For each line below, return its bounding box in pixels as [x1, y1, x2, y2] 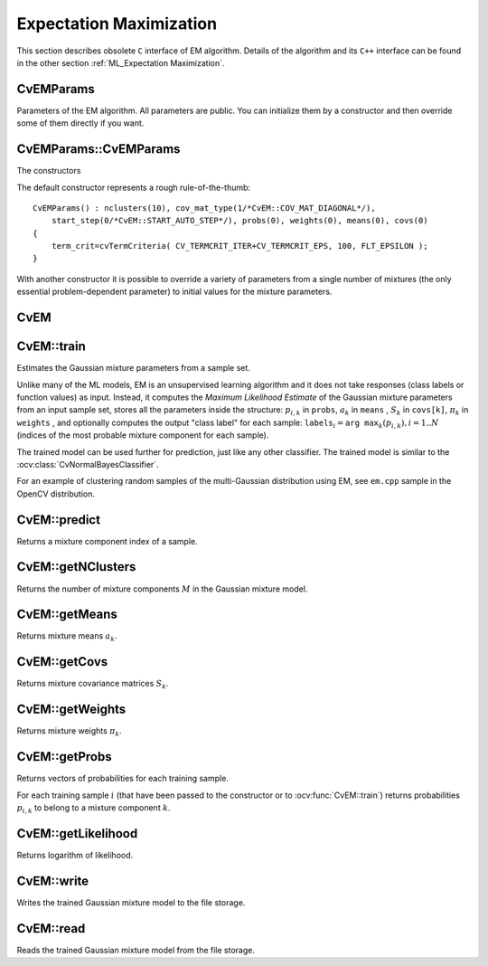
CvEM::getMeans [16, 607, 117, 622]
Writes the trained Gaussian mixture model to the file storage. [16, 896, 246, 908]
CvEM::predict [16, 512, 101, 527]
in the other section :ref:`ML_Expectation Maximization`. [16, 57, 225, 68]
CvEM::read [16, 921, 86, 936]
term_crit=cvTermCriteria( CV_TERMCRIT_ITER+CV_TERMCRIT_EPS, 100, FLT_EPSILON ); [51, 241, 428, 251]
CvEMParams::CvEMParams [16, 141, 181, 157]
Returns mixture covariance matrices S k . [16, 678, 169, 691]
